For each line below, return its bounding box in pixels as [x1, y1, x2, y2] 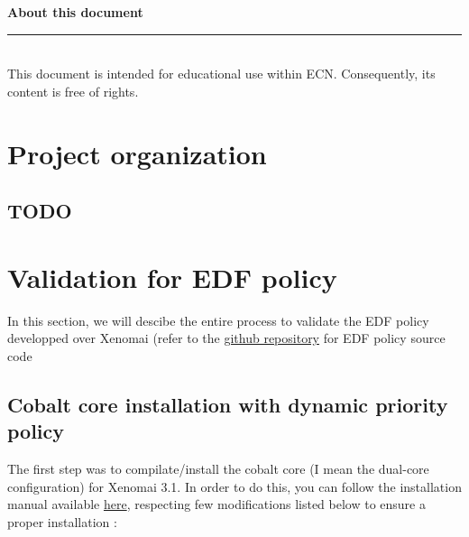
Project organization [7, 134, 267, 171]
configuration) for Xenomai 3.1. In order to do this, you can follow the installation [7, 477, 462, 495]
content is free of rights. [7, 81, 139, 100]
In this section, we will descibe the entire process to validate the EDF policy [7, 310, 429, 329]
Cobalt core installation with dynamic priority [7, 390, 448, 418]
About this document [7, 3, 143, 21]
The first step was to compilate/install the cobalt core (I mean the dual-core [7, 459, 429, 478]
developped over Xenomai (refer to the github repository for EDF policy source [7, 329, 446, 347]
